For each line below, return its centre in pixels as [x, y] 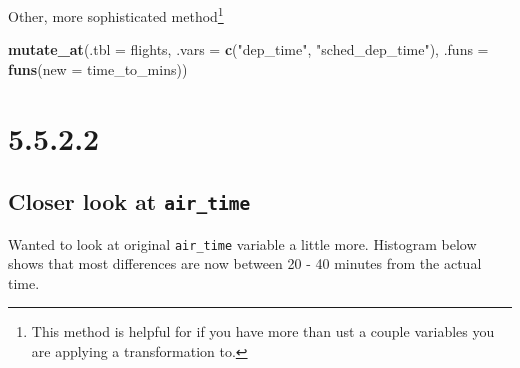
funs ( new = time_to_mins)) [98, 68]
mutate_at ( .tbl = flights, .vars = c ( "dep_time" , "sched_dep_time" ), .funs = [248, 49]
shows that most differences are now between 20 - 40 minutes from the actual [245, 263]
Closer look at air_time [129, 201]
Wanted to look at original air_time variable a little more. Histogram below [242, 243]
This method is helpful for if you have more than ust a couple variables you [263, 331]
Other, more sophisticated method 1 [116, 14]
